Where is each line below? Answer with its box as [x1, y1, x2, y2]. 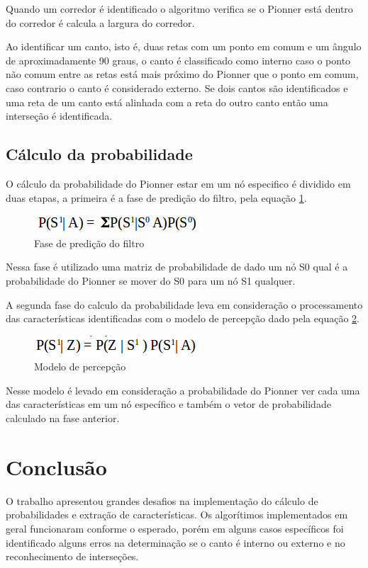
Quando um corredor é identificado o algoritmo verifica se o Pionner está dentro [6, 1, 353, 16]
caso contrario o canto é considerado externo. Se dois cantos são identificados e [6, 80, 348, 95]
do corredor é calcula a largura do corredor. [6, 15, 195, 30]
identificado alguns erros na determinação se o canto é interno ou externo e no [6, 535, 345, 550]
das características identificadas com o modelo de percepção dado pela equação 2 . [6, 311, 359, 326]
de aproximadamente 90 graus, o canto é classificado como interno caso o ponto [6, 52, 351, 67]
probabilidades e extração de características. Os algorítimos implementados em [6, 507, 348, 522]
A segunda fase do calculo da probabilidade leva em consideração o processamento [6, 297, 363, 312]
